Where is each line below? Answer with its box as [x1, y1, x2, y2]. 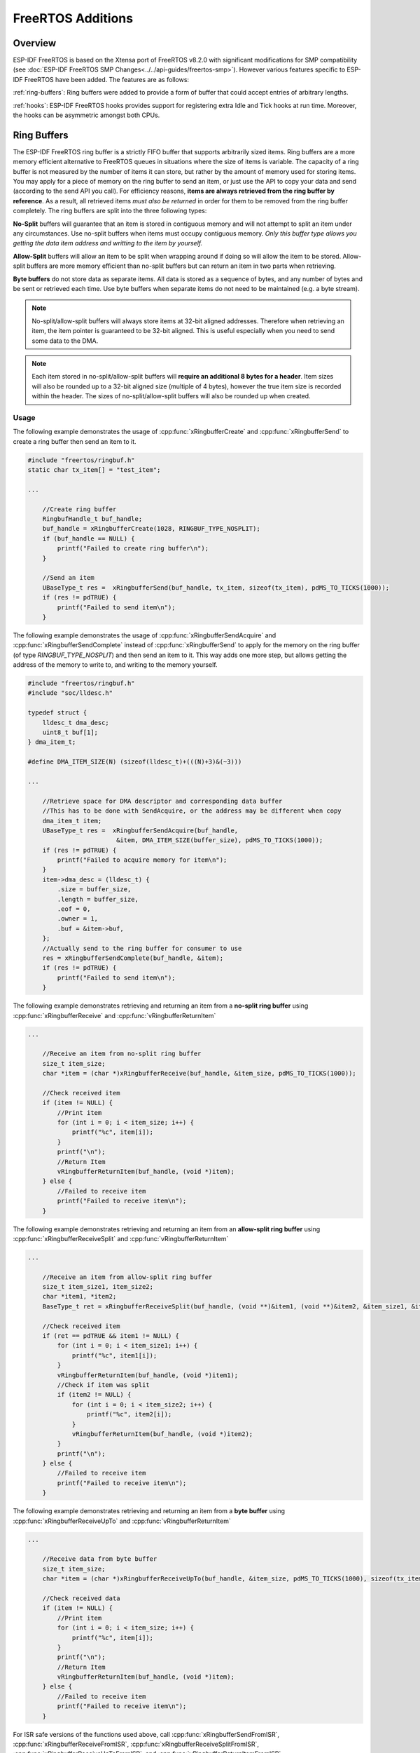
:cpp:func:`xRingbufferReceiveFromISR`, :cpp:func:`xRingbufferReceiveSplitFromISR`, [13, 1740, 259, 1749]
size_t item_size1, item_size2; [42, 1283, 154, 1291]
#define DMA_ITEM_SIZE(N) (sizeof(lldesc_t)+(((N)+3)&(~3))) [27, 758, 242, 766]
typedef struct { [27, 709, 87, 717]
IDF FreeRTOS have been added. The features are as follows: [13, 75, 189, 83]
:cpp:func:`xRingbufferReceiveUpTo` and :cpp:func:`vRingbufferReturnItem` [13, 1517, 231, 1525]
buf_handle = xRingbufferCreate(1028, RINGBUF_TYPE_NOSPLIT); [42, 524, 260, 533]
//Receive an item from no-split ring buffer [42, 1050, 202, 1058]
